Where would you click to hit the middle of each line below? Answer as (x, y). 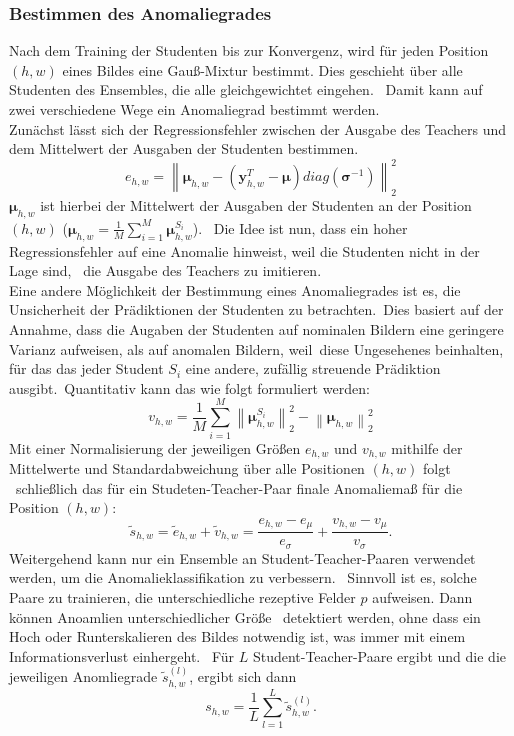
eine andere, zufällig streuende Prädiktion (313, 368)
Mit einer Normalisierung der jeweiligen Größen (155, 447)
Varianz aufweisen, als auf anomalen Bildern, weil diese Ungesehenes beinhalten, (256, 348)
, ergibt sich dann (243, 676)
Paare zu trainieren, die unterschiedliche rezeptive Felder (182, 596)
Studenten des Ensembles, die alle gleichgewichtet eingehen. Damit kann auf (246, 89)
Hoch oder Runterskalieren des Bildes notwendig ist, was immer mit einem (237, 636)
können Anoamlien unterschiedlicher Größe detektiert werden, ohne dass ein (245, 616)
